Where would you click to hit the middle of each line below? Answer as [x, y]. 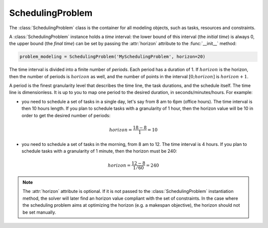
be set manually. [39, 212]
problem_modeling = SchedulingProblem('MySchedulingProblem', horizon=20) [113, 57]
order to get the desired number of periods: [66, 115]
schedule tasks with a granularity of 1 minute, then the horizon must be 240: [99, 151]
